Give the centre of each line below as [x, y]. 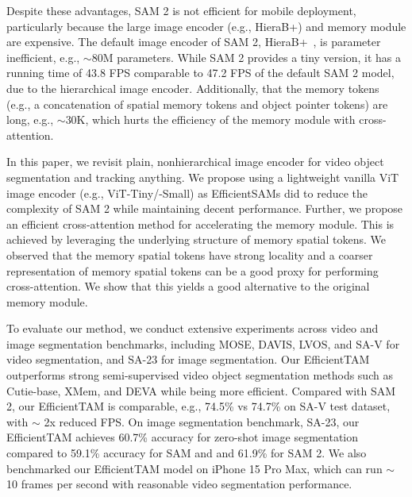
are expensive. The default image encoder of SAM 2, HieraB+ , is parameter [194, 42]
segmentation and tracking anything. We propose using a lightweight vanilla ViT [203, 177]
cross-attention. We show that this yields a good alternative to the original [188, 286]
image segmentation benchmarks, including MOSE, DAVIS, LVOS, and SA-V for [203, 343]
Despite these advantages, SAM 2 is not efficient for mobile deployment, [181, 10]
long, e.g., [30, 119]
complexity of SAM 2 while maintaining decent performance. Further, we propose [205, 208]
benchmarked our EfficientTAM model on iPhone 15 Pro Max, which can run [194, 468]
